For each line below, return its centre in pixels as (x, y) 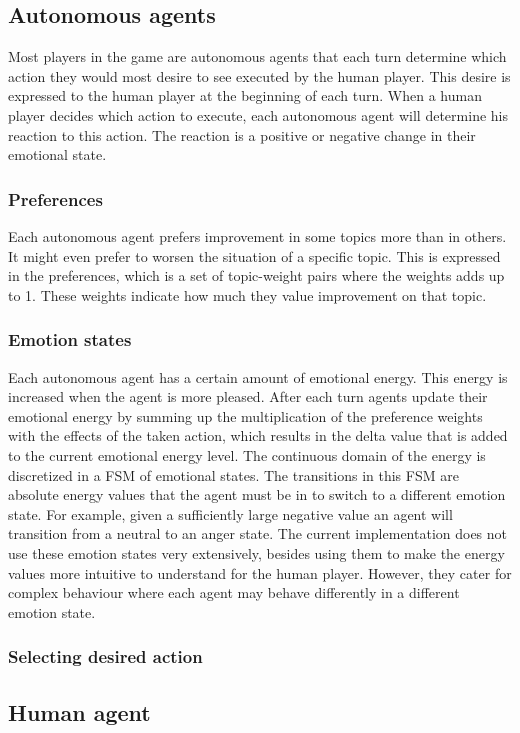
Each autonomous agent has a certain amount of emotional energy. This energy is (258, 376)
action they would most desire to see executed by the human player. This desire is (259, 75)
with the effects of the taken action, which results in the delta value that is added (258, 435)
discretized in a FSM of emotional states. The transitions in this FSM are (233, 474)
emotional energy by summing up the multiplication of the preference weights (245, 415)
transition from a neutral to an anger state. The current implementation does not (258, 533)
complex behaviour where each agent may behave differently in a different (234, 592)
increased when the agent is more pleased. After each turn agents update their (248, 396)
